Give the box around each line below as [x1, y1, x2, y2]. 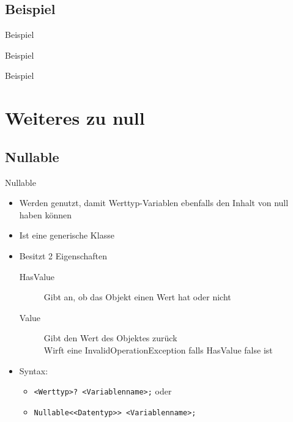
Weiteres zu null [5, 105, 145, 130]
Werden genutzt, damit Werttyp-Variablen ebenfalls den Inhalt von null [19, 196, 289, 209]
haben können [19, 208, 72, 221]
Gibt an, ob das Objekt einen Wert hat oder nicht [43, 291, 231, 303]
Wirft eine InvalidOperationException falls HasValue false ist [43, 343, 273, 356]
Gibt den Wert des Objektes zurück [43, 331, 177, 344]
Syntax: [19, 364, 48, 377]
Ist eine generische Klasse [19, 229, 114, 242]
